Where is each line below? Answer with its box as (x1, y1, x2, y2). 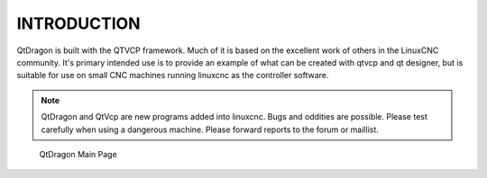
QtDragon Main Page (39, 148, 117, 159)
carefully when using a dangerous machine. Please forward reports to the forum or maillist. (41, 124, 379, 135)
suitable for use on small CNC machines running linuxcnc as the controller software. (16, 70, 329, 81)
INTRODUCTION (16, 13, 141, 33)
